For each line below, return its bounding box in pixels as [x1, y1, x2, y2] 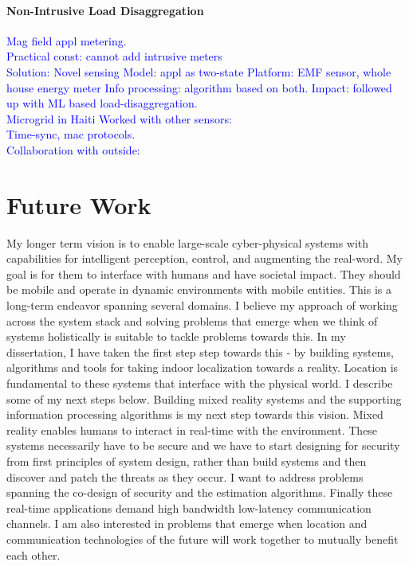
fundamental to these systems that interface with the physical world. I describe [6, 375, 393, 392]
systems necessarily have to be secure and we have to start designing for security [6, 437, 400, 454]
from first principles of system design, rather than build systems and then [6, 452, 367, 469]
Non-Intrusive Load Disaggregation [6, 2, 204, 18]
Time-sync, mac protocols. [6, 126, 136, 142]
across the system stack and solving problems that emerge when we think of [6, 312, 378, 329]
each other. [6, 546, 61, 563]
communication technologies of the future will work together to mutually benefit [6, 530, 399, 547]
